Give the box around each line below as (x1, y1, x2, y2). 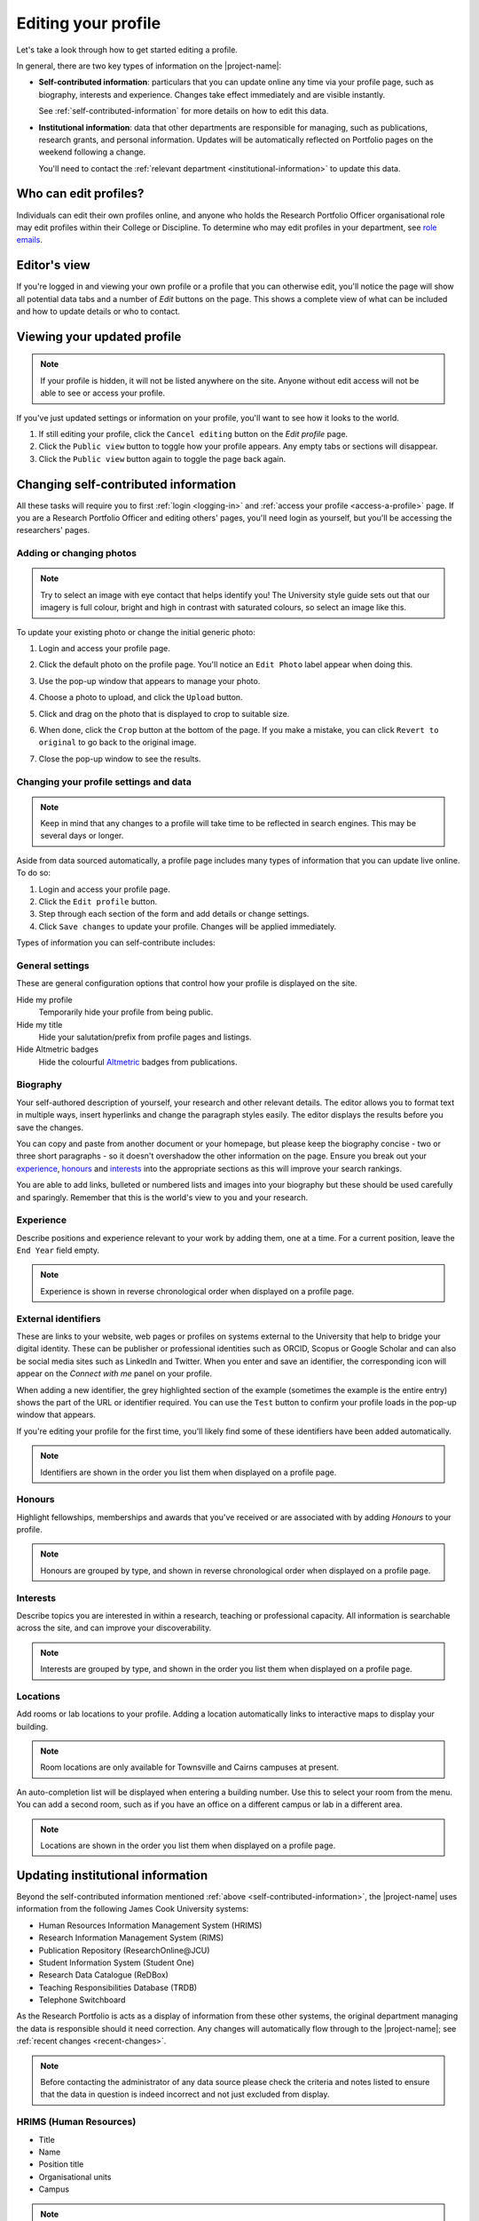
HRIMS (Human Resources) (16, 2115, 137, 2128)
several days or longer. (40, 831, 124, 841)
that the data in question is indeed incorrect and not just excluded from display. (40, 2089, 330, 2100)
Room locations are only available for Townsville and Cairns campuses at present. (40, 1762, 339, 1772)
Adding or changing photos (16, 547, 137, 560)
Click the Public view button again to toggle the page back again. (38, 453, 287, 464)
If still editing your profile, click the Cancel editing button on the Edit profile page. (38, 429, 349, 440)
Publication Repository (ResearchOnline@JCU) (38, 1945, 210, 1955)
